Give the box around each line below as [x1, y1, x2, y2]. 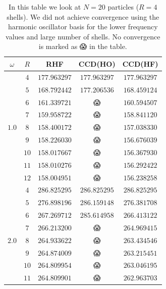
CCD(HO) [78, 58, 116, 69]
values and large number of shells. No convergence [6, 31, 160, 41]
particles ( [107, 2, 139, 12]
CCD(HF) [122, 58, 158, 69]
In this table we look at [9, 2, 81, 12]
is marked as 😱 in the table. [38, 41, 127, 52]
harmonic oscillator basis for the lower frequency [8, 21, 158, 32]
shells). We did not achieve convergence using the [7, 11, 159, 22]
